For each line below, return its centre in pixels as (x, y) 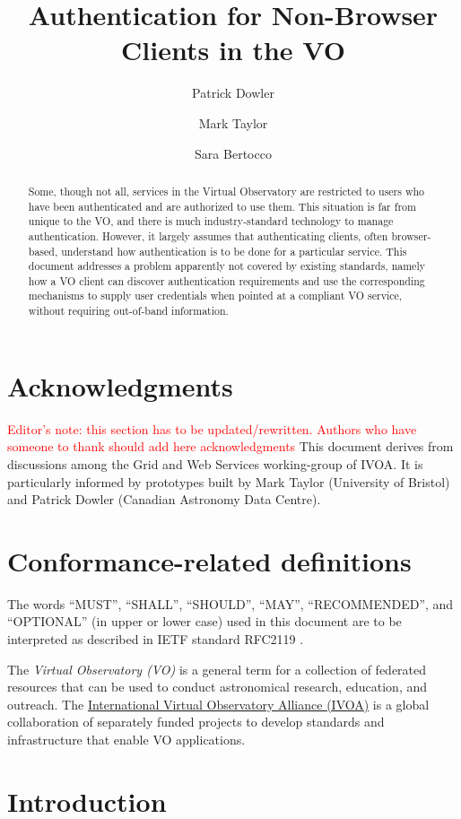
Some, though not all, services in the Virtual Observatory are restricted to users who (226, 191)
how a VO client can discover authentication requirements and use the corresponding (226, 280)
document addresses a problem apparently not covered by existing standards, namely (226, 266)
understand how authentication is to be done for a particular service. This (234, 251)
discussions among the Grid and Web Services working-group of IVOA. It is (215, 463)
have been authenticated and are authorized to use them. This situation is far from (222, 206)
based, (43, 251)
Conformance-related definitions (209, 560)
